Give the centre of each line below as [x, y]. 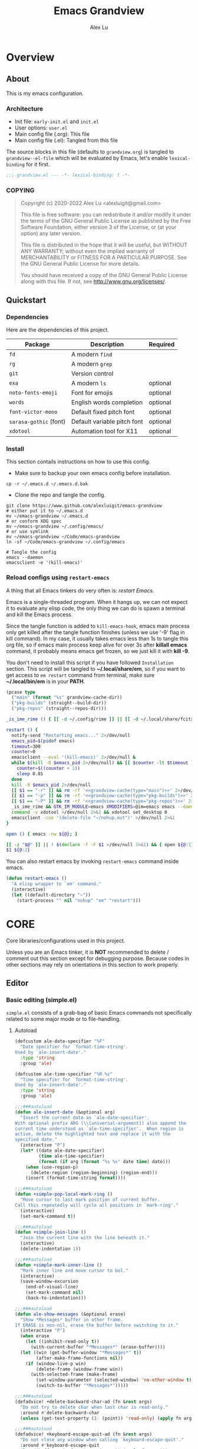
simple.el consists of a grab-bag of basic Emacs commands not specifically [99, 1013]
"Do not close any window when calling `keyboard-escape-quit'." [102, 1440]
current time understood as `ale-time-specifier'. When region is [99, 1129]
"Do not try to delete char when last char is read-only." [94, 1407]
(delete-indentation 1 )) [51, 1249]
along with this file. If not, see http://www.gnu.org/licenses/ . [93, 281]
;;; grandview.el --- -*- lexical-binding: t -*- [68, 176]
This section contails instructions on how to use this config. [78, 462]
